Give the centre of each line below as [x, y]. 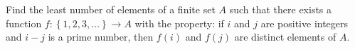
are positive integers [304, 23]
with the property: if [179, 23]
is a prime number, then [101, 37]
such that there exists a [281, 9]
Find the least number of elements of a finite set [111, 9]
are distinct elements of [285, 37]
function [24, 23]
